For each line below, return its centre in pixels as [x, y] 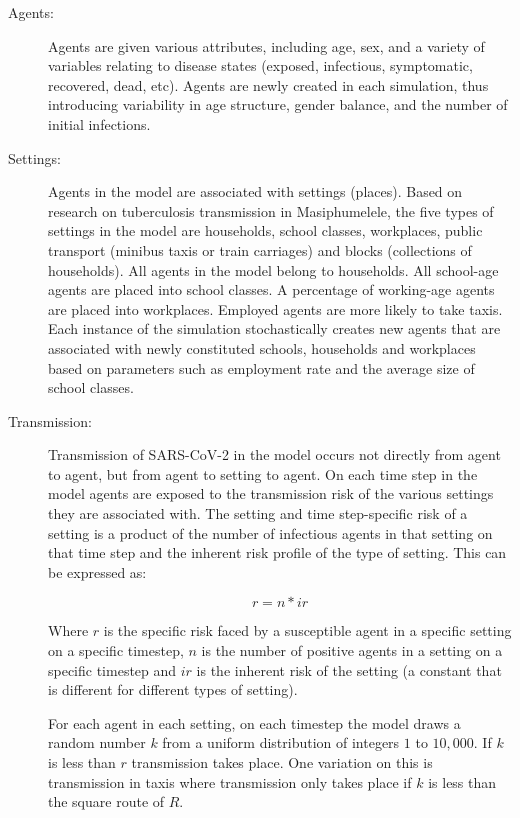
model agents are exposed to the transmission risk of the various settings [271, 493]
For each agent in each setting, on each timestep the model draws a [254, 722]
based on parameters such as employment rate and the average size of [261, 367]
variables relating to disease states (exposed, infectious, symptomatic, [260, 65]
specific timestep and [112, 669]
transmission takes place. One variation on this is [282, 762]
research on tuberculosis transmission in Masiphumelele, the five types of [271, 210]
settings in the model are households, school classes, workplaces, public [265, 230]
